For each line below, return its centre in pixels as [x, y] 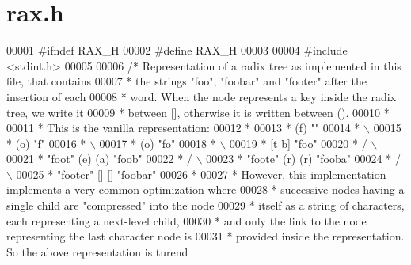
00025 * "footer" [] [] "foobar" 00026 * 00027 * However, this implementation [201, 174]
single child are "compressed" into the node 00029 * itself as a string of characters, [205, 205]
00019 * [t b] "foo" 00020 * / [298, 143]
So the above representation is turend [97, 251]
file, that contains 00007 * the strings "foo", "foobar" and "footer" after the [186, 81]
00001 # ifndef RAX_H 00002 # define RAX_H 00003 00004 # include [177, 50]
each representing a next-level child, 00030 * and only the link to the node [186, 220]
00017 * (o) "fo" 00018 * [158, 143]
